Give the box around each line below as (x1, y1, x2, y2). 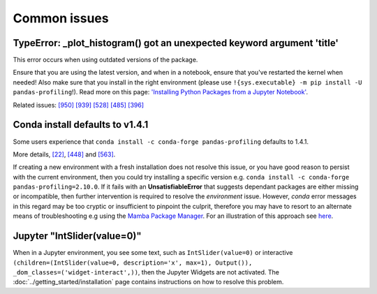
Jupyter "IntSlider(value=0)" (13, 230, 142, 242)
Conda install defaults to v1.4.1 (13, 119, 149, 131)
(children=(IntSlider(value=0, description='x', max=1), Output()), (13, 258, 253, 267)
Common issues (13, 10, 109, 26)
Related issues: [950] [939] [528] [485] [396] (13, 101, 145, 109)
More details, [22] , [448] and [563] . (13, 150, 116, 159)
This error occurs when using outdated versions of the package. (13, 56, 198, 64)
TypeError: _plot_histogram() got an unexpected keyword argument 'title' (13, 37, 339, 49)
